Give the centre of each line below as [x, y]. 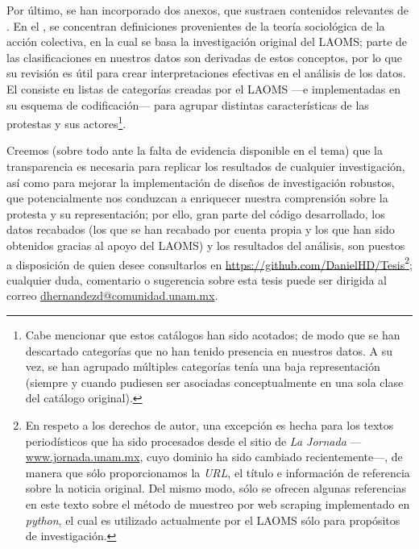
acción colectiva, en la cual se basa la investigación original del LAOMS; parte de [207, 42]
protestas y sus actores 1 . [66, 122]
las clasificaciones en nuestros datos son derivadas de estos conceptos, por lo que [204, 57]
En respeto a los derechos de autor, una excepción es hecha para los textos [209, 424]
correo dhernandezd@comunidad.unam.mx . [112, 295]
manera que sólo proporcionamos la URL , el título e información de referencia [218, 472]
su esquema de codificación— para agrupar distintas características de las [188, 104]
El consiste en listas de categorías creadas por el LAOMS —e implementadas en [204, 88]
